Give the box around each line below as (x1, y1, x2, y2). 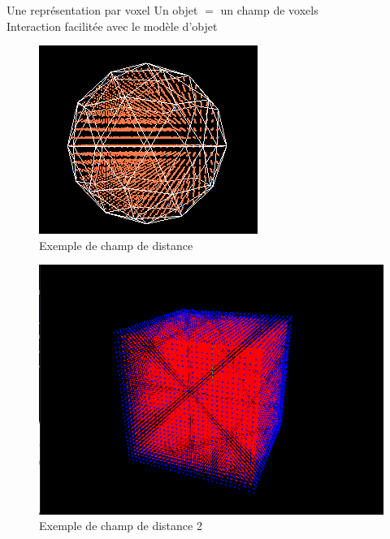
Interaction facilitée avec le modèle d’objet (6, 17, 218, 34)
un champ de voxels (220, 2, 318, 18)
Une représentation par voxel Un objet (6, 2, 198, 18)
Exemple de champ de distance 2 (39, 517, 202, 534)
